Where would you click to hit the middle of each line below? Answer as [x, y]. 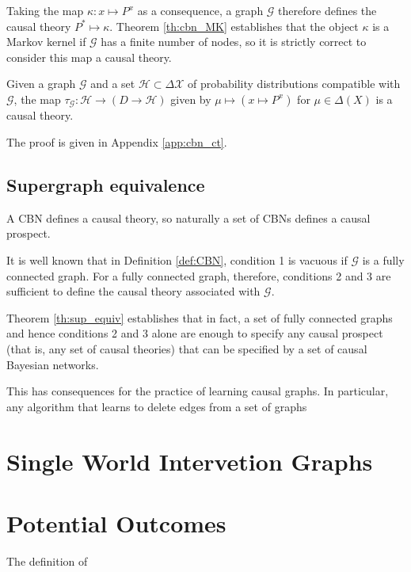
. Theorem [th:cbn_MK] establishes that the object [234, 26]
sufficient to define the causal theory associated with [133, 291]
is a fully [383, 260]
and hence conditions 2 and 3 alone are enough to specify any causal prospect [195, 333]
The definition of [47, 561]
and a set [113, 84]
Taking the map [45, 10]
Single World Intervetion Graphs [190, 461]
